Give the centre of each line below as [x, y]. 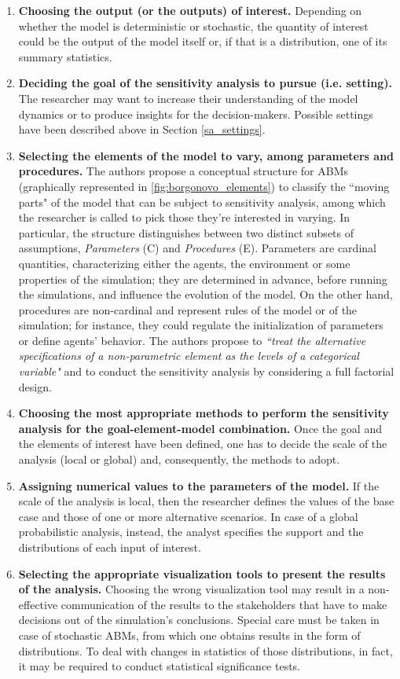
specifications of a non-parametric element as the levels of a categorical [189, 356]
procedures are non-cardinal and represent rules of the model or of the [188, 309]
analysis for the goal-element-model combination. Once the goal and [200, 428]
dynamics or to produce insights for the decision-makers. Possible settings [196, 114]
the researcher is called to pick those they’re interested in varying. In [184, 217]
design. [35, 386]
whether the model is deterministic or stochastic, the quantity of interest [193, 26]
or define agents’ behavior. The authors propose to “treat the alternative [192, 340]
